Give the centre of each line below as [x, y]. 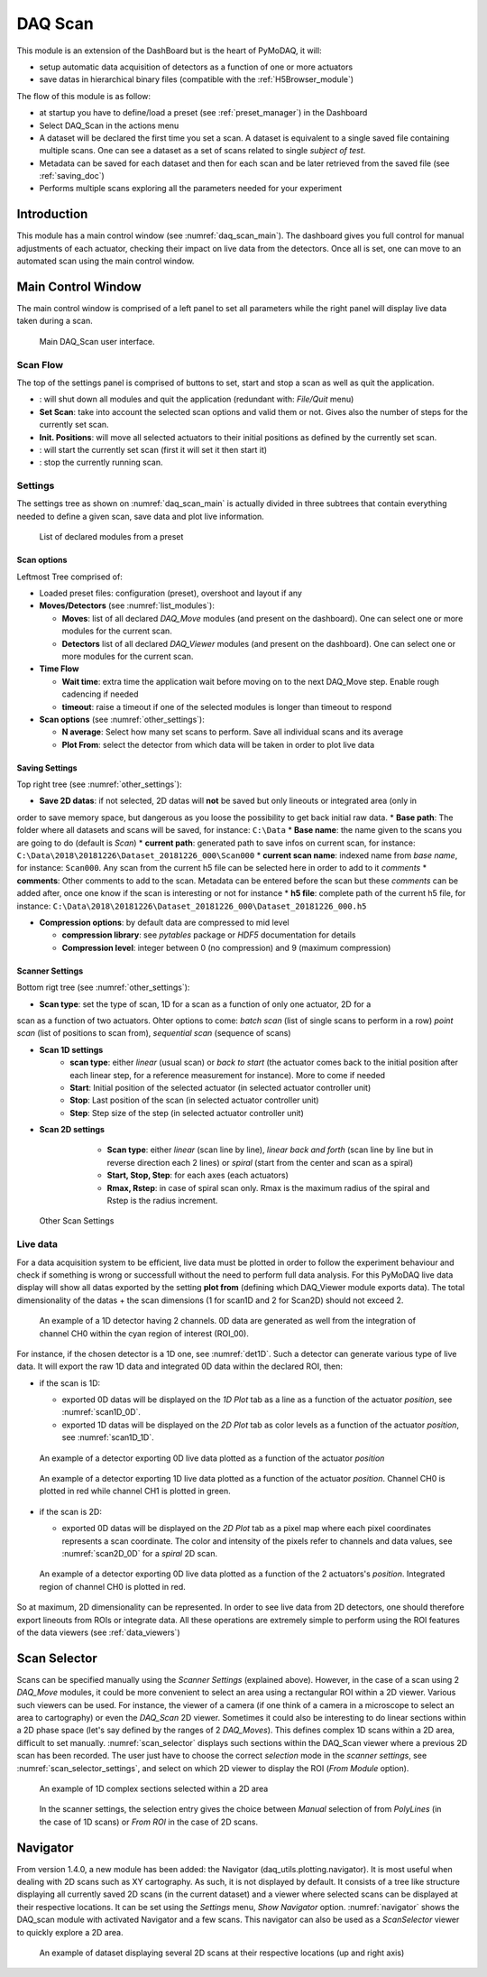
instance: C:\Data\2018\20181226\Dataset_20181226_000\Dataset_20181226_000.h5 [192, 906]
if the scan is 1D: [70, 1383]
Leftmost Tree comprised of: [70, 577]
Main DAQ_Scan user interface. [97, 341]
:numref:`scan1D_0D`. [101, 1412]
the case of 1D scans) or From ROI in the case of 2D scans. [149, 1822]
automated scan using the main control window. [106, 261]
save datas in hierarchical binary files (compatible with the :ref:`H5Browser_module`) [197, 79]
